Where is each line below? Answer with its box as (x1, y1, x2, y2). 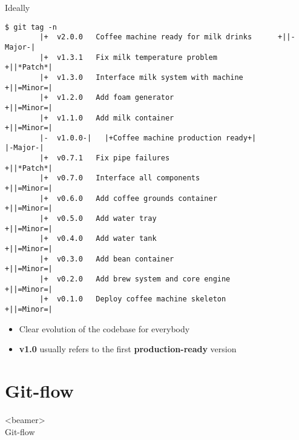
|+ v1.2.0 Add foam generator (39, 93, 174, 102)
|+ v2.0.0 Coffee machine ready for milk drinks (39, 33, 252, 42)
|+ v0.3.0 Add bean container (39, 254, 174, 263)
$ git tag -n (5, 22, 57, 31)
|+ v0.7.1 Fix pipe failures (39, 154, 170, 163)
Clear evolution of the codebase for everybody (19, 322, 190, 335)
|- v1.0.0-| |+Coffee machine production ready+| (39, 133, 257, 142)
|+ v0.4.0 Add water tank (39, 234, 157, 243)
